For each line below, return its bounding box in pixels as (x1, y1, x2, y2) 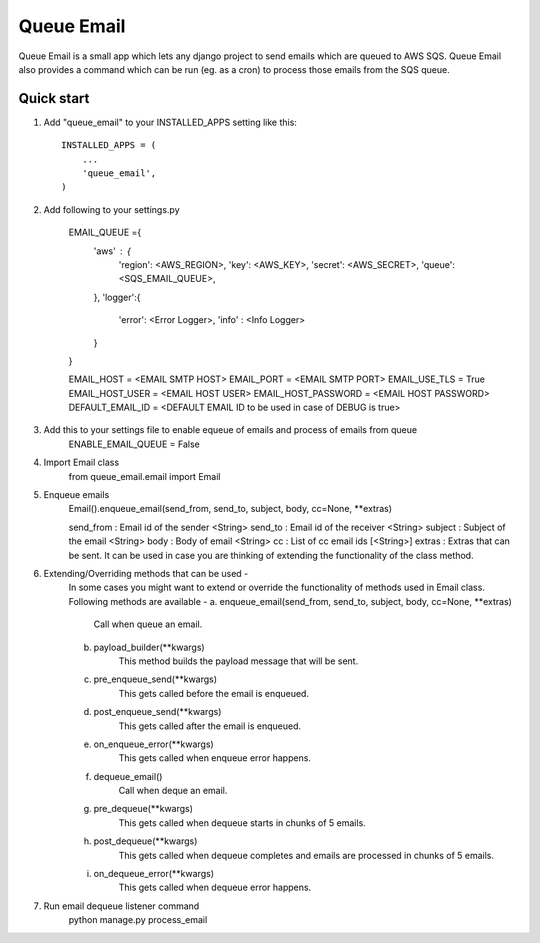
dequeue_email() (93, 770, 163, 782)
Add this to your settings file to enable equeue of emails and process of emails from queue (43, 424, 418, 436)
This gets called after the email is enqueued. (118, 720, 302, 732)
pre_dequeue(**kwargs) (93, 803, 194, 815)
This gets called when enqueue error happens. (118, 752, 312, 764)
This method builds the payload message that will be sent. (118, 655, 359, 667)
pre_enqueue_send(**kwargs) (93, 673, 218, 685)
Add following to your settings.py (43, 203, 180, 215)
